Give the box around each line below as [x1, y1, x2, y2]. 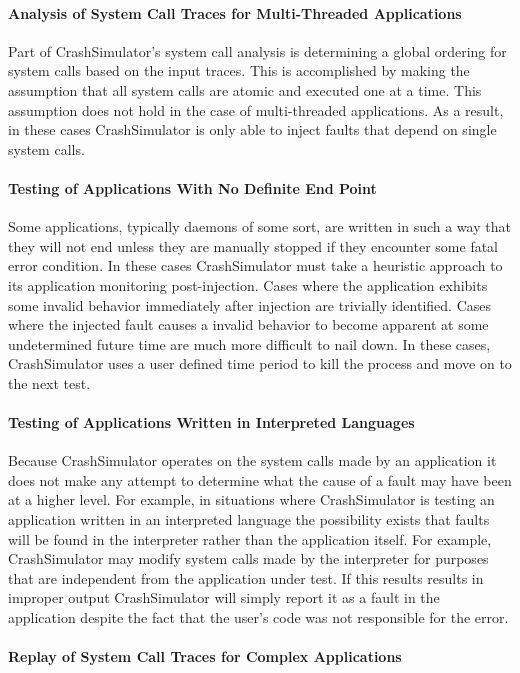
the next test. [8, 372, 91, 393]
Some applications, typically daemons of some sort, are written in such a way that [8, 216, 511, 237]
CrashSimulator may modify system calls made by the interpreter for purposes [8, 548, 489, 569]
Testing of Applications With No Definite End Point [8, 177, 377, 198]
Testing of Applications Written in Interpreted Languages [8, 412, 415, 433]
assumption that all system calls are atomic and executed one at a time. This [8, 79, 482, 100]
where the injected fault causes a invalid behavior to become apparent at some [8, 314, 489, 335]
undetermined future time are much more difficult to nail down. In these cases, [8, 333, 491, 354]
